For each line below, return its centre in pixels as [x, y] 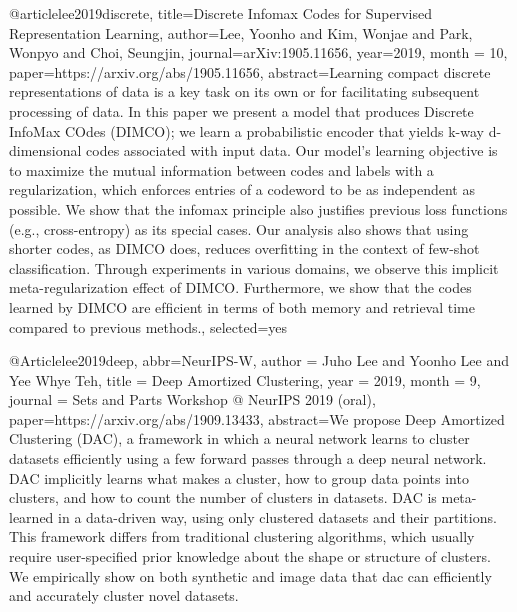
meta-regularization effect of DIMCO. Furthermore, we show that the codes [240, 287]
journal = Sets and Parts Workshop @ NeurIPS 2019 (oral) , [192, 399]
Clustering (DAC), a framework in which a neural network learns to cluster [239, 438]
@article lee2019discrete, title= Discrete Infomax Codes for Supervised [221, 13]
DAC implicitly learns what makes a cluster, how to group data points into [239, 477]
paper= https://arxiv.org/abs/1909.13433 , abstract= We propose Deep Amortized [257, 418]
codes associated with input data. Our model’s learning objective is [292, 150]
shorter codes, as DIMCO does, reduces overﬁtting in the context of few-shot [244, 248]
